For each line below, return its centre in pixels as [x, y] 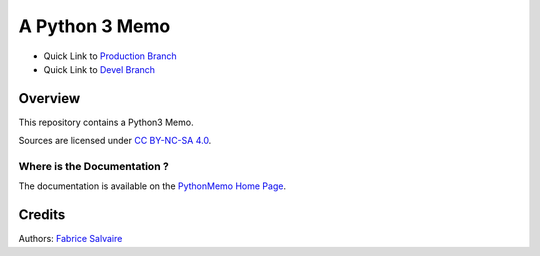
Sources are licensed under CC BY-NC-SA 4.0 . [115, 141]
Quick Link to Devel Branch [99, 69]
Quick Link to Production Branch [110, 56]
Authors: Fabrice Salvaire [70, 239]
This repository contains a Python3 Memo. [106, 122]
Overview [49, 98]
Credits [42, 215]
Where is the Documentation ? [93, 166]
